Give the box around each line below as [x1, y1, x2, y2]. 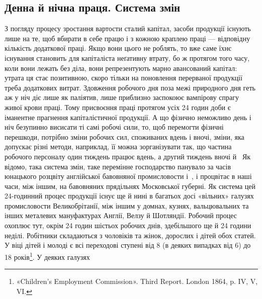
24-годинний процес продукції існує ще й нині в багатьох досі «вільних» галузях [5, 190, 254, 201]
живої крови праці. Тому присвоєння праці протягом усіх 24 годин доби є [5, 102, 231, 112]
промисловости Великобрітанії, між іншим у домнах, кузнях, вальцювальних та [5, 200, 249, 211]
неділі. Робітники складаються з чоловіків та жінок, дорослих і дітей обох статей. [5, 230, 256, 240]
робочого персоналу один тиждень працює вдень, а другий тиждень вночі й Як [5, 151, 251, 161]
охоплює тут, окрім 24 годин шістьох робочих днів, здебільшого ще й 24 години [5, 220, 251, 231]
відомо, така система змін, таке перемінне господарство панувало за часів [5, 161, 231, 171]
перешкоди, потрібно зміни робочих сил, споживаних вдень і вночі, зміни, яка [5, 131, 244, 142]
